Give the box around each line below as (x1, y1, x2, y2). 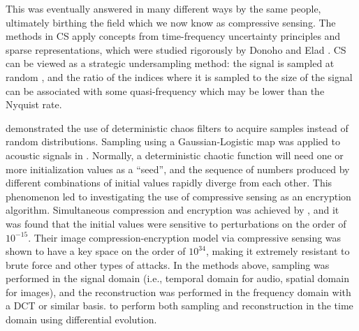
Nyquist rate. (6, 97, 62, 112)
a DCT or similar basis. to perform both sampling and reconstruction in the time (6, 298, 353, 313)
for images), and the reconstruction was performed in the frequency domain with (6, 284, 351, 299)
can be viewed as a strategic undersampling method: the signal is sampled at (6, 56, 335, 71)
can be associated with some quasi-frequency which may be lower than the (6, 83, 325, 98)
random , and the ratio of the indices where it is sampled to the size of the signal (6, 69, 353, 84)
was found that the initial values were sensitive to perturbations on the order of (6, 216, 346, 230)
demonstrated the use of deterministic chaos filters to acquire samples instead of (6, 120, 349, 135)
